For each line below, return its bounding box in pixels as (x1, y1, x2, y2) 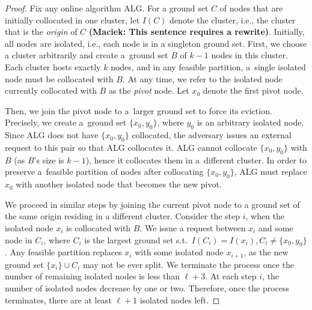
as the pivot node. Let (108, 84, 189, 97)
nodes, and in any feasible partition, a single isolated (111, 60, 306, 73)
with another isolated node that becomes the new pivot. (16, 178, 222, 190)
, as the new (243, 246, 289, 258)
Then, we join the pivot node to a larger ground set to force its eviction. (5, 104, 272, 117)
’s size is (34, 153, 64, 166)
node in (5, 233, 32, 246)
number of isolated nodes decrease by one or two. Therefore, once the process (5, 281, 290, 294)
